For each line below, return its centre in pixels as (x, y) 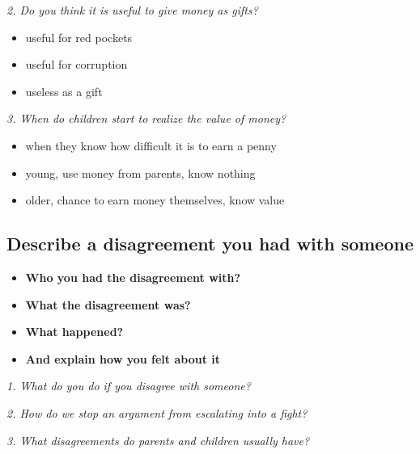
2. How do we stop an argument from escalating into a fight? (157, 412)
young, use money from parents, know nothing (140, 172)
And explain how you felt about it (123, 358)
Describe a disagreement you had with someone (210, 244)
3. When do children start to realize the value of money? (146, 118)
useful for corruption (76, 64)
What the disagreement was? (108, 304)
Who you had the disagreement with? (133, 277)
